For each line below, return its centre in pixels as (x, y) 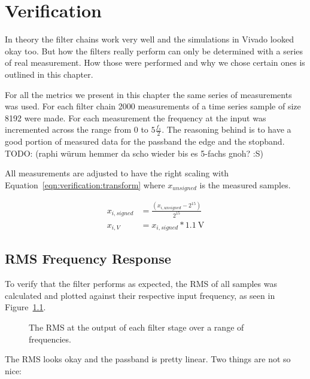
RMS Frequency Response (88, 259)
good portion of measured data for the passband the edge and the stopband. (145, 141)
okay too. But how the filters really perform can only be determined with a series (154, 51)
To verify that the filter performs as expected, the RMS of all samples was (141, 284)
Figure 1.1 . (25, 307)
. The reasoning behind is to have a (227, 129)
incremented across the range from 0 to (77, 129)
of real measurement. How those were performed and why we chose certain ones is (155, 62)
